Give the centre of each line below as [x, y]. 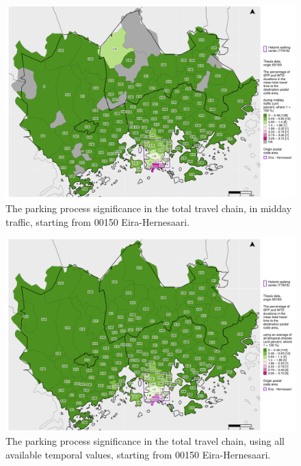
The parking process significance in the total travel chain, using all [145, 441]
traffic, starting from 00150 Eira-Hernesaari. [97, 221]
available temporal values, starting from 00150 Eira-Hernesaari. [138, 454]
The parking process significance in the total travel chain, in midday [149, 208]
